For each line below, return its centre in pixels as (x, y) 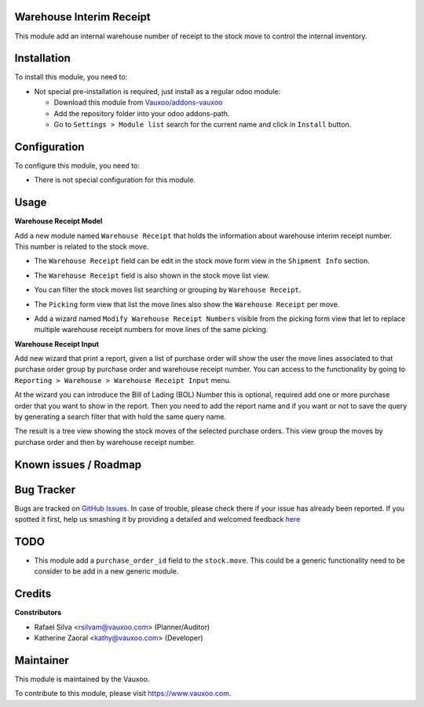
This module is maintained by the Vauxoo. (82, 680)
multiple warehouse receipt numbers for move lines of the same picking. (151, 330)
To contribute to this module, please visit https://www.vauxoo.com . (123, 694)
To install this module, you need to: (71, 77)
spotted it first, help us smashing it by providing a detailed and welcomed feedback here (157, 519)
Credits (33, 594)
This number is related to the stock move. (82, 246)
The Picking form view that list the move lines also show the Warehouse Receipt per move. (187, 304)
